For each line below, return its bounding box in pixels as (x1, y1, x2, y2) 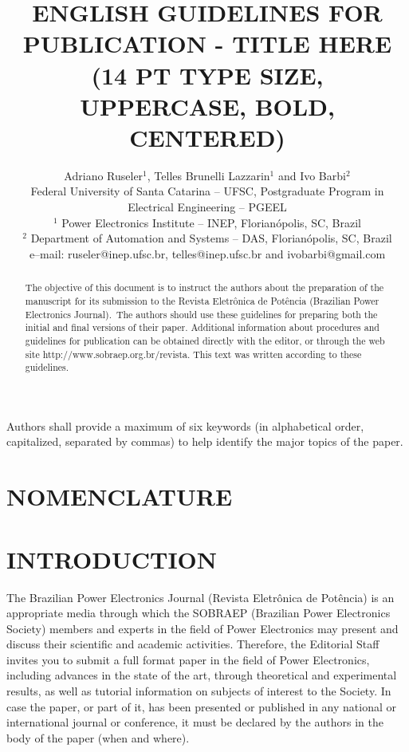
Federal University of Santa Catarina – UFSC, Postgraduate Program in (30, 183, 384, 199)
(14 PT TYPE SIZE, (91, 58, 324, 91)
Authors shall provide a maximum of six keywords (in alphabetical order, (6, 417, 364, 434)
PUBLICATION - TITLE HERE (22, 27, 392, 60)
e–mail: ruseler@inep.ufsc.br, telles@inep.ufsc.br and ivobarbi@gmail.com (29, 245, 386, 262)
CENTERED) (129, 120, 285, 153)
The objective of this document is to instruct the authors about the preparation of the (25, 281, 384, 294)
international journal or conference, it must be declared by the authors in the (6, 714, 383, 730)
